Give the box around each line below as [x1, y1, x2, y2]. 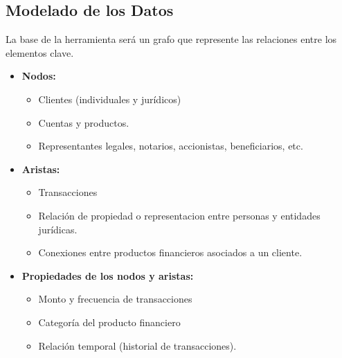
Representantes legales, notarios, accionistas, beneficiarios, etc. [38, 138, 303, 153]
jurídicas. [38, 222, 78, 236]
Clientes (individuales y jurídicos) [38, 91, 181, 106]
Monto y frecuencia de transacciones [38, 292, 192, 306]
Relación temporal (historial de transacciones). [38, 338, 237, 352]
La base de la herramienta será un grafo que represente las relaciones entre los [6, 32, 337, 46]
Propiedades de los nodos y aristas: [21, 268, 194, 283]
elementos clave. [6, 45, 74, 60]
